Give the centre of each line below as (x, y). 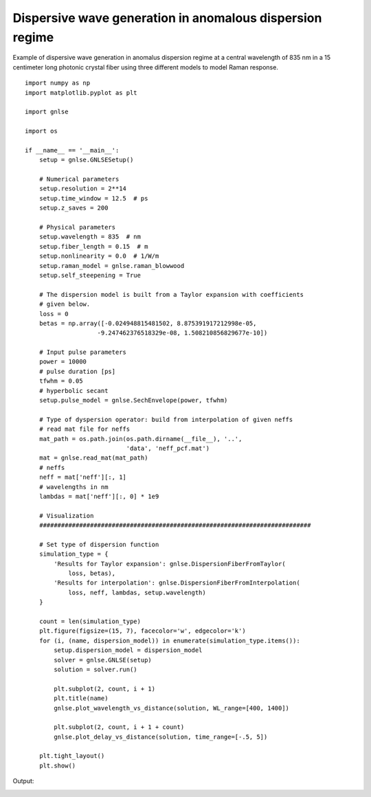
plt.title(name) (81, 698)
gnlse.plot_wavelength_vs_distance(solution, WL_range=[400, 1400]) (172, 708)
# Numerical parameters (79, 179)
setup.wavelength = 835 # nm (90, 237)
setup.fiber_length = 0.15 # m (93, 246)
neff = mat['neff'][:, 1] (83, 477)
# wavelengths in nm (74, 487)
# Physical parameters (77, 227)
